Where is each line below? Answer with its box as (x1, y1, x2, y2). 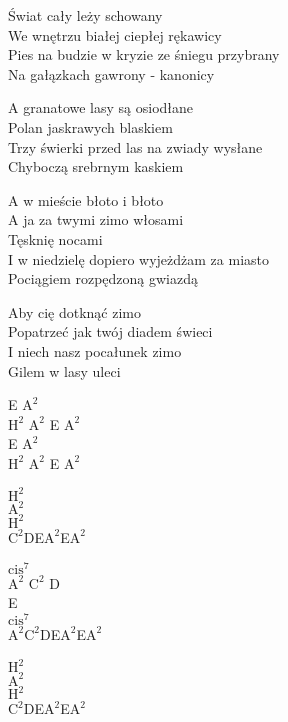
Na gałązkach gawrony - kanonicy (8, 63, 215, 84)
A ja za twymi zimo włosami (8, 209, 184, 230)
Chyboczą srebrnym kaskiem (8, 156, 184, 177)
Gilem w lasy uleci (8, 360, 121, 381)
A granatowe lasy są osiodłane (8, 97, 194, 118)
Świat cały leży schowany (8, 5, 163, 25)
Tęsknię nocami (8, 228, 103, 249)
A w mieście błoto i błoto (8, 189, 164, 210)
